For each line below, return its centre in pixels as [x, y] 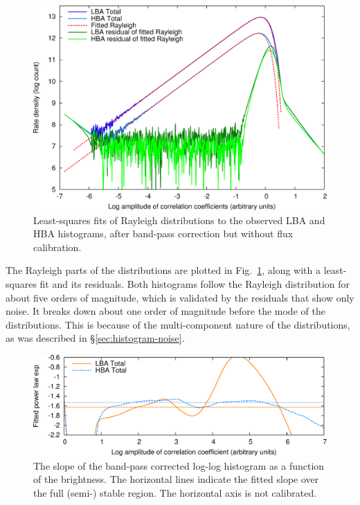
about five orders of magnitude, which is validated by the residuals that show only [180, 297]
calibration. [57, 247]
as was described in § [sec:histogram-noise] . [95, 338]
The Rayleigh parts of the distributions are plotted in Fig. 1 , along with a [163, 270]
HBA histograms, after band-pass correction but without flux [163, 233]
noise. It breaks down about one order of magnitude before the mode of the [165, 311]
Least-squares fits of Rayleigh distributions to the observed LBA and [179, 220]
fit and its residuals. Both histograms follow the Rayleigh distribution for [195, 284]
